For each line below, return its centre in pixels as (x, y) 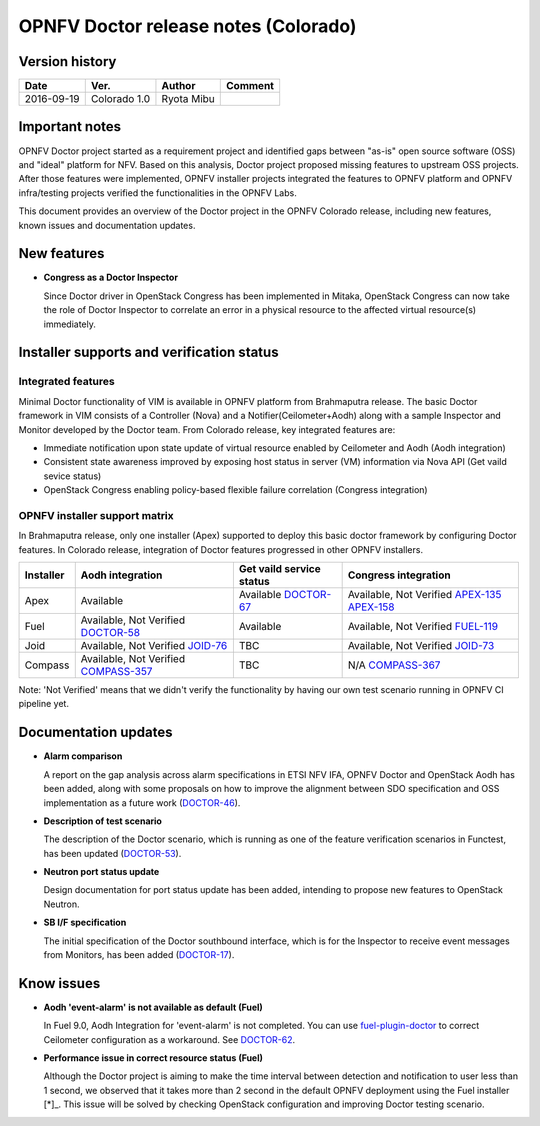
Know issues (59, 983)
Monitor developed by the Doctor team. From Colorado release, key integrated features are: (207, 429)
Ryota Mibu (188, 99)
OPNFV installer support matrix (96, 515)
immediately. (70, 324)
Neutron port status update (101, 872)
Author (178, 86)
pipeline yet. (44, 704)
